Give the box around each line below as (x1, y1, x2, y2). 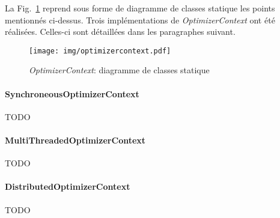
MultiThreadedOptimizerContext (5, 134, 146, 147)
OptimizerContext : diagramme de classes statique (29, 64, 210, 76)
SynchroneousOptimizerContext (5, 87, 139, 100)
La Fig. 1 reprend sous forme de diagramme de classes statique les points (5, 2, 275, 14)
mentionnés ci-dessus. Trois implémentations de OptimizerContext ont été (5, 13, 275, 26)
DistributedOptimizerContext (5, 180, 130, 193)
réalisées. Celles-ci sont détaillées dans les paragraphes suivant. (5, 25, 236, 38)
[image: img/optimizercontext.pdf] (29, 46, 171, 55)
